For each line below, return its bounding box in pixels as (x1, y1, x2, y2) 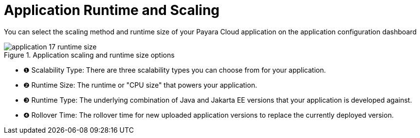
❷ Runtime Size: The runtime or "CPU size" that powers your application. (23, 80, 257, 89)
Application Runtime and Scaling (4, 2, 220, 18)
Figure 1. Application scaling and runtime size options (4, 50, 175, 59)
